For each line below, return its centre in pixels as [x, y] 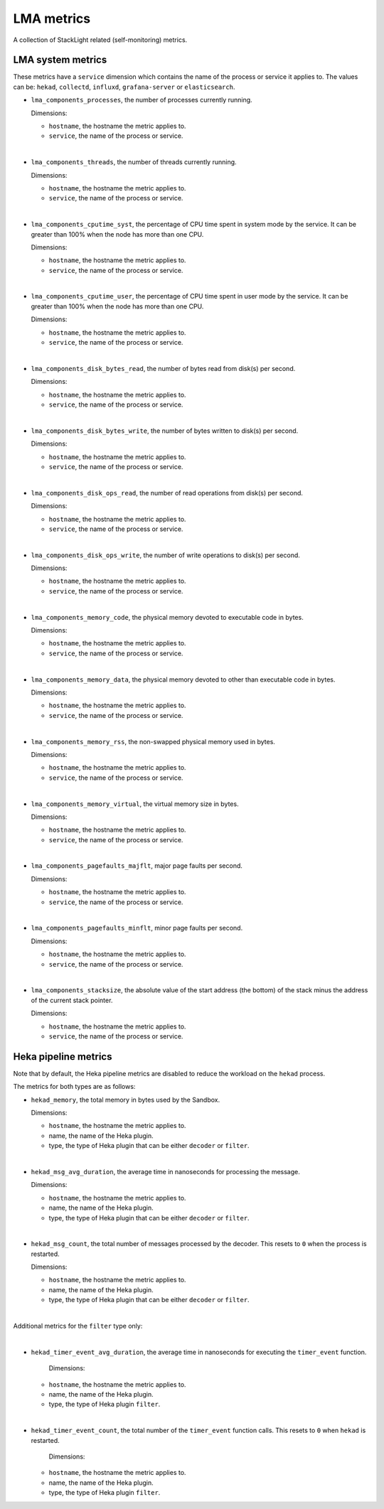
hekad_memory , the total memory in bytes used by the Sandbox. [126, 1100]
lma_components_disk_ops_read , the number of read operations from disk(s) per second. [167, 493]
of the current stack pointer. [72, 1000]
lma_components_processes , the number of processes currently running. [142, 100]
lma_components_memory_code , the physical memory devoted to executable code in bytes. [167, 617]
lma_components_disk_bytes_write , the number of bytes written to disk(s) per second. [165, 431]
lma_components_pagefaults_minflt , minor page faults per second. [137, 928]
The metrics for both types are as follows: [74, 1087]
